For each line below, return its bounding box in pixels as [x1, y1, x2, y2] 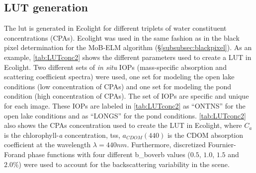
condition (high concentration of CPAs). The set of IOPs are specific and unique [4, 91, 249, 101]
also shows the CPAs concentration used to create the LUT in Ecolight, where [4, 120, 242, 130]
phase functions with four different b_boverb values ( [27, 149, 190, 159]
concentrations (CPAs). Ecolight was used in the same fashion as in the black [4, 32, 240, 43]
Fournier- [208, 139, 236, 150]
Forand [4, 149, 26, 159]
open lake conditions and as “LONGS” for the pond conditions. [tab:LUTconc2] [4, 110, 246, 120]
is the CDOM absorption [167, 129, 244, 140]
